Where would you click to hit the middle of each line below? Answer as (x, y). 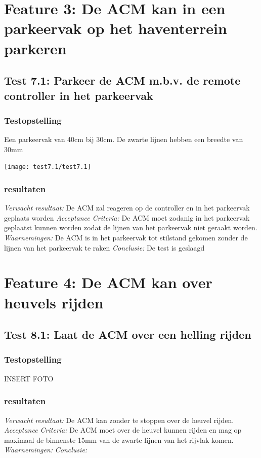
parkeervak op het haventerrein (116, 28)
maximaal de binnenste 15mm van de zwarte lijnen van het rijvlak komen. (119, 439)
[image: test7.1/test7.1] (48, 167)
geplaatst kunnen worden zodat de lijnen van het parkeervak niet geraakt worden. (131, 227)
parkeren (35, 48)
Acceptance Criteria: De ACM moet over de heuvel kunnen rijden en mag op (123, 430)
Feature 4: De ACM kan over (108, 282)
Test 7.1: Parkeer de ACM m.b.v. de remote (122, 80)
